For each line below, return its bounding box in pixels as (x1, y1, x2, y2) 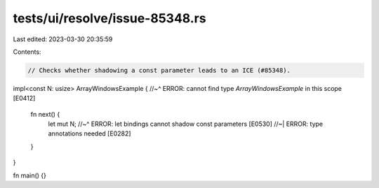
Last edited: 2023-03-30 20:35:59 (13, 35, 113, 43)
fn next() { (30, 110, 60, 118)
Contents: (13, 48, 41, 56)
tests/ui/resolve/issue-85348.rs (13, 10, 206, 26)
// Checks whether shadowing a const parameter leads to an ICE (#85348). (27, 66, 291, 74)
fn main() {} (13, 171, 47, 180)
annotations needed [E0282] (48, 129, 131, 138)
